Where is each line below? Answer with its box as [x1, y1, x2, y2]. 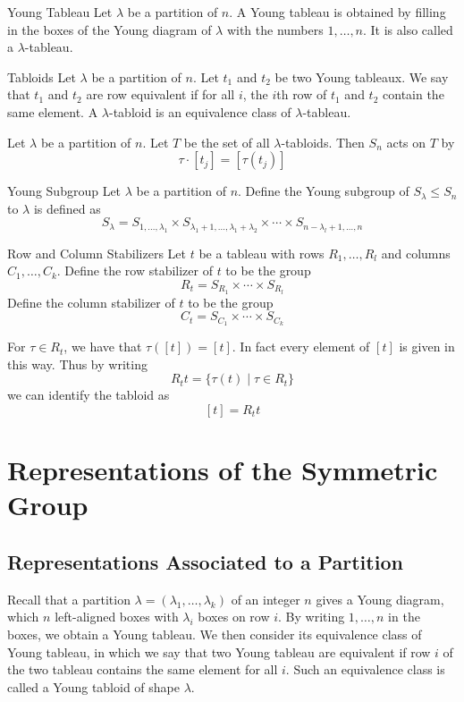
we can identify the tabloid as [7, 385, 170, 404]
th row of [276, 85, 327, 104]
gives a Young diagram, [316, 589, 444, 608]
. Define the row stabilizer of [56, 261, 213, 280]
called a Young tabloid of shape [7, 677, 180, 696]
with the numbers [226, 20, 324, 38]
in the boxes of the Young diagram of [7, 20, 212, 38]
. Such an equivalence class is [285, 660, 445, 679]
